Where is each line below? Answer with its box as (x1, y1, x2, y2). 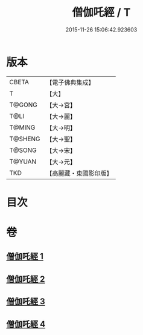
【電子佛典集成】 (46, 78, 95, 87)
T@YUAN (9, 157, 37, 165)
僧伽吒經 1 (6, 251, 44, 262)
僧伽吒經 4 (6, 319, 46, 329)
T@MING (9, 123, 36, 131)
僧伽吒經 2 (6, 274, 45, 284)
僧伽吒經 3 (6, 296, 45, 307)
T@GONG (9, 101, 37, 109)
